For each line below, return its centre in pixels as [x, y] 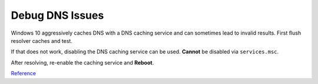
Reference [24, 73]
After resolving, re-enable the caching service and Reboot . [82, 62]
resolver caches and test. [42, 41]
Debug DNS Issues [57, 15]
